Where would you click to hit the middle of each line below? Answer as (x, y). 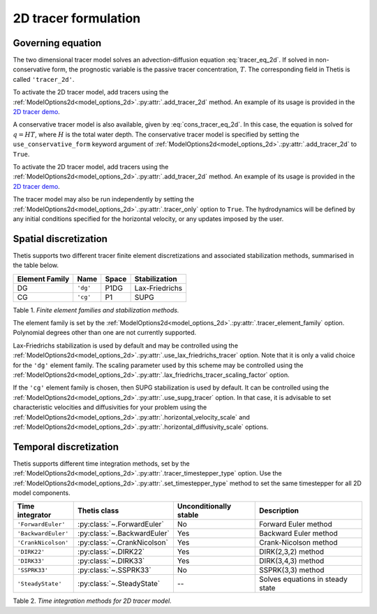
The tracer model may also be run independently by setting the (104, 199)
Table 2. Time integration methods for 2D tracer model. (92, 601)
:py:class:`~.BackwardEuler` (124, 534)
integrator (34, 515)
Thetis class (98, 511)
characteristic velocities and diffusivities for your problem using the (110, 407)
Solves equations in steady (304, 579)
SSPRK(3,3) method (292, 570)
